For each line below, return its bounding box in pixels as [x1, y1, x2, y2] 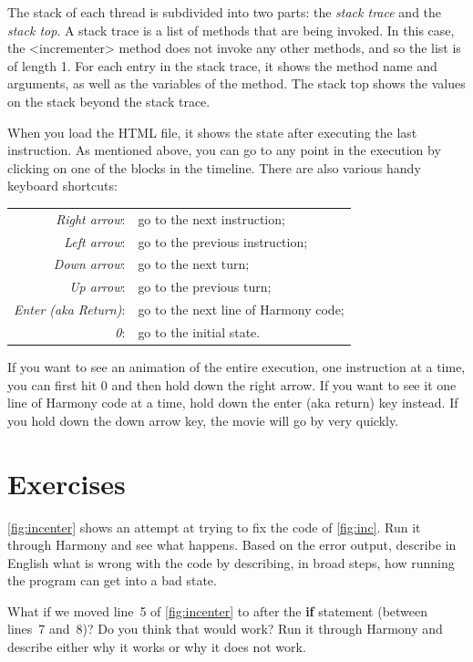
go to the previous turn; [138, 277, 272, 296]
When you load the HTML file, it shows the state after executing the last [7, 122, 417, 141]
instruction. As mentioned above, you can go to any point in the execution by [7, 140, 441, 160]
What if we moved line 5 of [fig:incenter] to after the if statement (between [7, 601, 428, 620]
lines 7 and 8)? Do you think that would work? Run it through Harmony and [7, 619, 443, 638]
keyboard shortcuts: [7, 176, 118, 195]
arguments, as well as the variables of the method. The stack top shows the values [7, 74, 466, 93]
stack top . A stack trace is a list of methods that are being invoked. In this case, [7, 20, 455, 39]
